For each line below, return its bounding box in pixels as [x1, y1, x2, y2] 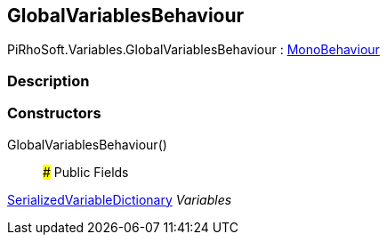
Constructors [7, 104, 101, 123]
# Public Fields [43, 164, 129, 180]
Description [7, 71, 90, 90]
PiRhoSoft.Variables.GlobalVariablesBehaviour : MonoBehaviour [7, 42, 380, 58]
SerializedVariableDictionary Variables [7, 191, 232, 207]
